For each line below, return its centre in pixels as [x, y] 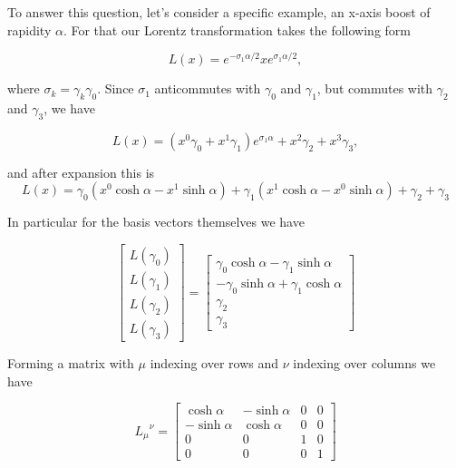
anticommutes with [208, 88]
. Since [116, 88]
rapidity [29, 29]
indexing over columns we [364, 363]
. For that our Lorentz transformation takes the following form [237, 29]
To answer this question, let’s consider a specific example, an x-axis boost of [219, 12]
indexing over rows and [214, 363]
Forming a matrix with [71, 363]
